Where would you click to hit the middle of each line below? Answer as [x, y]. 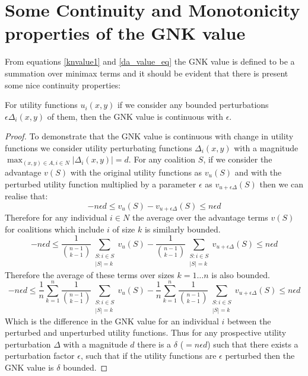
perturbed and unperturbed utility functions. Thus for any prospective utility [146, 332]
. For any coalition [162, 159]
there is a [154, 344]
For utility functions [41, 105]
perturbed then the [260, 356]
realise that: [26, 196]
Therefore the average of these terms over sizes [90, 274]
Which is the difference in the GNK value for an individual [112, 321]
